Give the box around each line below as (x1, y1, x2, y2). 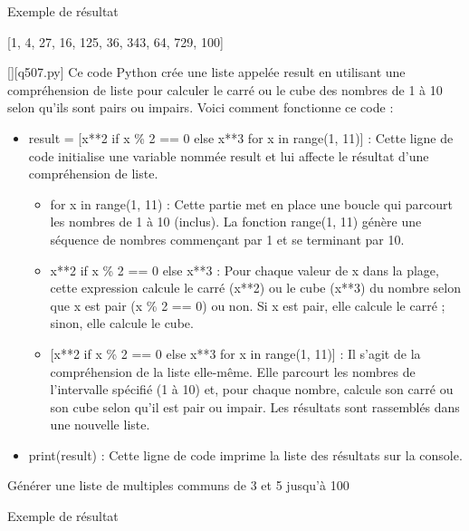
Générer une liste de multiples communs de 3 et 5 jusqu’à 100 (7, 476, 349, 495)
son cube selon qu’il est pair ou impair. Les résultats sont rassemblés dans (50, 397, 460, 416)
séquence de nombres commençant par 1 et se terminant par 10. (50, 229, 405, 248)
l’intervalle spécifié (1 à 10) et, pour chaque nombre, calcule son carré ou (50, 380, 454, 399)
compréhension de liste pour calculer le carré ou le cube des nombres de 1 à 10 (7, 80, 443, 99)
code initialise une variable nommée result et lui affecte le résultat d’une (28, 146, 429, 165)
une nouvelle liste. (50, 415, 150, 434)
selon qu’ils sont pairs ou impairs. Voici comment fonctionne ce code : (7, 98, 394, 117)
